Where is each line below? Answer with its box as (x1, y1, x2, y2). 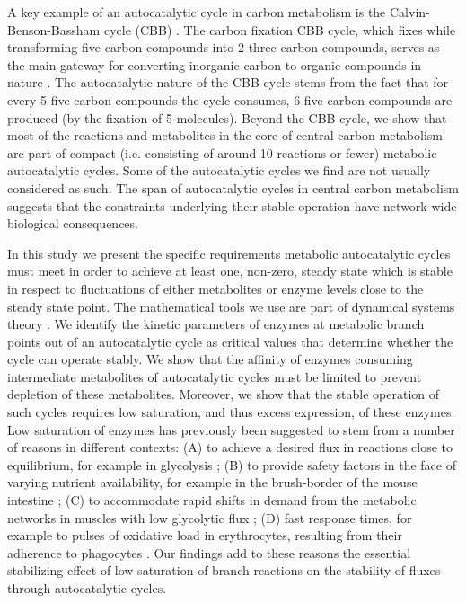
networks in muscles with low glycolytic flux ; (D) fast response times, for (7, 508, 412, 527)
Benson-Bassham (7, 20, 101, 39)
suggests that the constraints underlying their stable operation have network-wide (7, 196, 457, 215)
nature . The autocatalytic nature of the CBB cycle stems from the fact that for (7, 73, 449, 92)
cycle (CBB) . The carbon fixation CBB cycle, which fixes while (103, 20, 456, 39)
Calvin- (389, 3, 430, 21)
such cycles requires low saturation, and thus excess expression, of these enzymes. (7, 403, 455, 421)
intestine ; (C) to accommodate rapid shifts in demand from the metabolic (7, 491, 417, 510)
